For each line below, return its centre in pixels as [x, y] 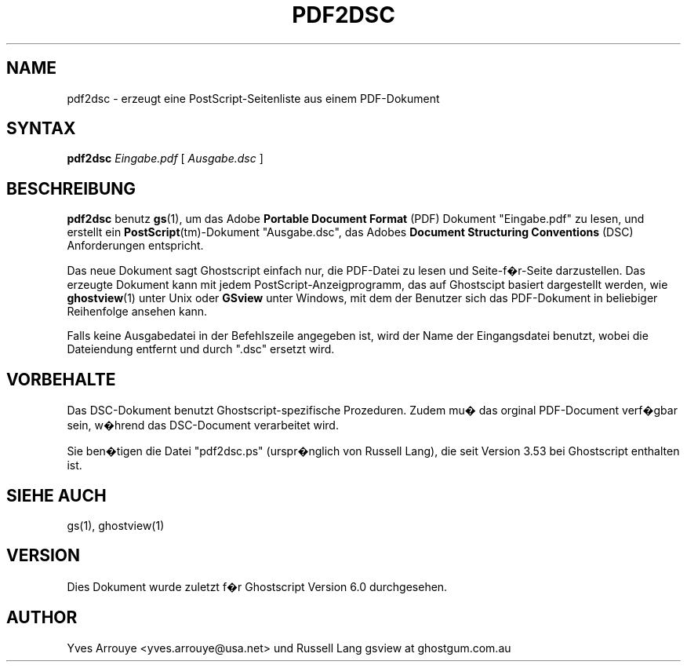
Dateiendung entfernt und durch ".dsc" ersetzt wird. [201, 349]
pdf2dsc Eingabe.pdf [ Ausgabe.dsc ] [165, 159]
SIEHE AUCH [56, 495]
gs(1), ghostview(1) [116, 525]
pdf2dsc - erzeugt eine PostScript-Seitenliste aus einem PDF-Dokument [253, 98]
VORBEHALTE [61, 379]
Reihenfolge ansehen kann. [137, 312]
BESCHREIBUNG [71, 188]
